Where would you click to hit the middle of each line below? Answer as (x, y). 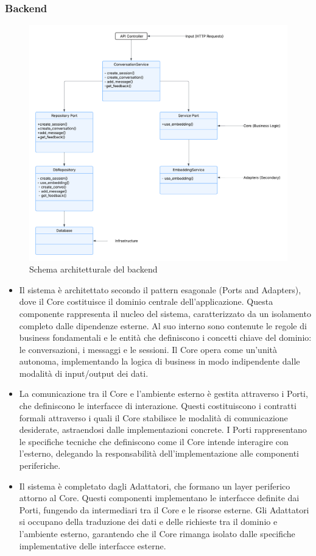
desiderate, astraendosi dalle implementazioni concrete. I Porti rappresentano (163, 429)
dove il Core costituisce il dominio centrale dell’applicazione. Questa (146, 301)
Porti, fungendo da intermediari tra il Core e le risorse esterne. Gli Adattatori (164, 509)
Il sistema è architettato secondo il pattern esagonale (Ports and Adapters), (160, 289)
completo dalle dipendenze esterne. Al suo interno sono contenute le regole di (163, 325)
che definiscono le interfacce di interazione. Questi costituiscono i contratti (158, 406)
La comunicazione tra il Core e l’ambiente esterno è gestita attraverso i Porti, (163, 394)
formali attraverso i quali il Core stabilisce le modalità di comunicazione (153, 417)
